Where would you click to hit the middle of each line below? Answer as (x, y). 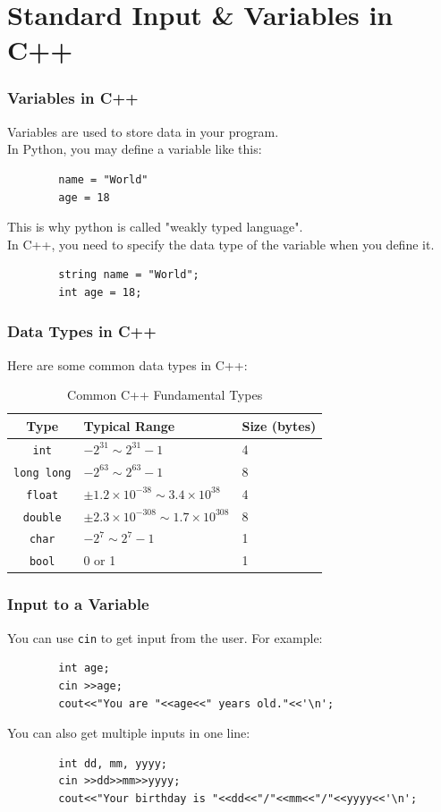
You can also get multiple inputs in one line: (129, 733)
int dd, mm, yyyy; (113, 763)
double (42, 517)
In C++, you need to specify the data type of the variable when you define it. (221, 244)
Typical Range (129, 425)
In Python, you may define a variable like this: (135, 149)
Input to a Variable (78, 604)
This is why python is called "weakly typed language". (155, 227)
